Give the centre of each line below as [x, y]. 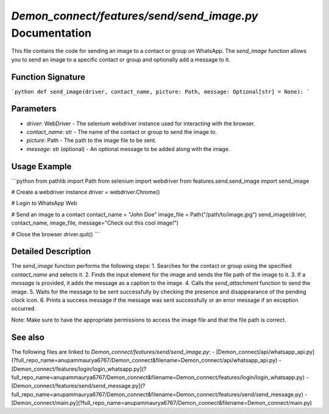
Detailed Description [51, 252]
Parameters [34, 109]
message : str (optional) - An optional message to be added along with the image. [128, 149]
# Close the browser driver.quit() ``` [55, 234]
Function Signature [48, 77]
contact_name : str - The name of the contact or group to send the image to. [122, 132]
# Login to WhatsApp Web [44, 203]
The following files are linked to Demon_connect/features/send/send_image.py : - [113, 352]
